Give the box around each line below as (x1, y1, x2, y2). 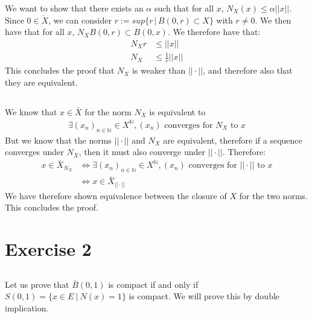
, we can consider (48, 13, 112, 26)
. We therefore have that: (167, 25, 261, 38)
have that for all (5, 25, 65, 38)
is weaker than (132, 64, 186, 77)
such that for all (154, 1, 214, 14)
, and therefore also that (203, 64, 293, 77)
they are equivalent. (5, 75, 78, 88)
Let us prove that (5, 278, 69, 290)
